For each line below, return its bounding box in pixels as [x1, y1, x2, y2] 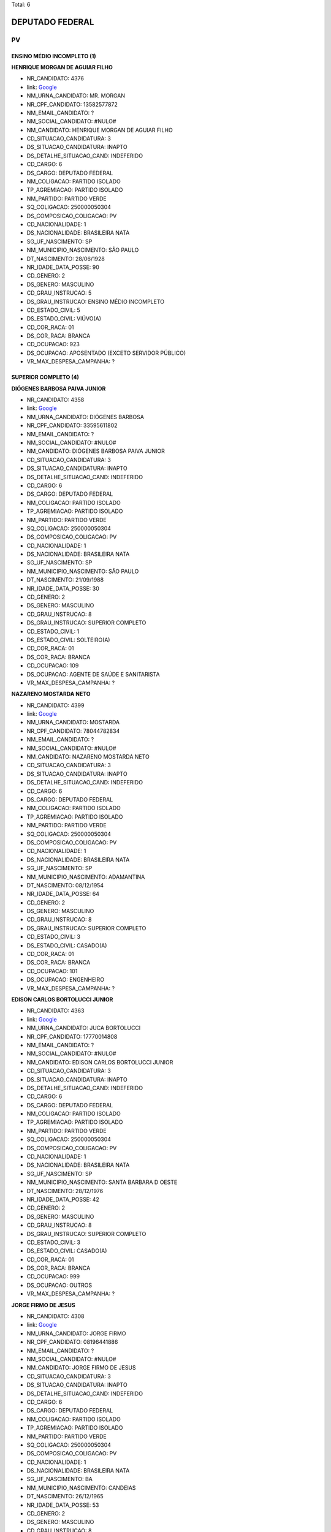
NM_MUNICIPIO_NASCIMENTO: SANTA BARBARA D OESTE [26, 1178, 178, 1186]
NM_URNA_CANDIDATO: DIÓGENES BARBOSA [26, 413, 144, 420]
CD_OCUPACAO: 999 [26, 1273, 80, 1280]
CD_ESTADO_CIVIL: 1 [26, 628, 80, 635]
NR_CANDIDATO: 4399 [26, 702, 85, 709]
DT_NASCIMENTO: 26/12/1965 [26, 1493, 104, 1500]
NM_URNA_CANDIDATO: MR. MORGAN [26, 92, 126, 99]
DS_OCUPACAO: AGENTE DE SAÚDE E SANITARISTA [26, 670, 160, 678]
